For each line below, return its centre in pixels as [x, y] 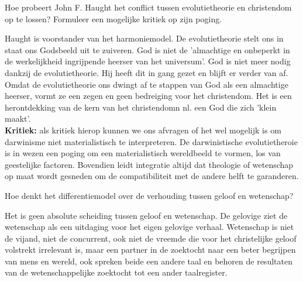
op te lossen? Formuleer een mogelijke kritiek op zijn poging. [113, 18]
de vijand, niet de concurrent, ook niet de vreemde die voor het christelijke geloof [151, 238]
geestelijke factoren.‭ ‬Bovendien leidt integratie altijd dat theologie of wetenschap [149, 164]
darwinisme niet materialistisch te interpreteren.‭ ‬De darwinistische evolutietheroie [151, 141]
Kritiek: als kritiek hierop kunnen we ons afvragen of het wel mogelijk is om [143, 130]
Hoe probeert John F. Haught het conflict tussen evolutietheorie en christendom [148, 7]
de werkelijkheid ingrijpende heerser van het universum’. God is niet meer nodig [148, 61]
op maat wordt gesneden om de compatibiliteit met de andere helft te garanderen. [152, 176]
